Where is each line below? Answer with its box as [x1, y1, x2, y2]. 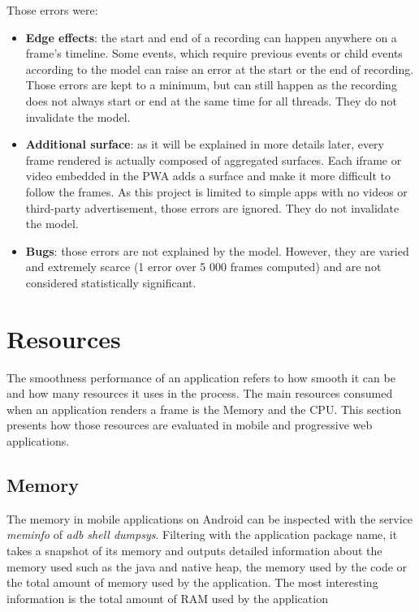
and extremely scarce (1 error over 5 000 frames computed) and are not [25, 258, 382, 275]
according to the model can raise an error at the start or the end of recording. [25, 60, 414, 77]
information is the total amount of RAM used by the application [6, 589, 328, 606]
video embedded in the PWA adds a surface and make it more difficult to [25, 167, 391, 184]
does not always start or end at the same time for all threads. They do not [25, 92, 397, 109]
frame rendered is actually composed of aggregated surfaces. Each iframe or [25, 151, 402, 168]
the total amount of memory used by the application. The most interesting [6, 574, 378, 591]
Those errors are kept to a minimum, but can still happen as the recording [25, 76, 397, 93]
